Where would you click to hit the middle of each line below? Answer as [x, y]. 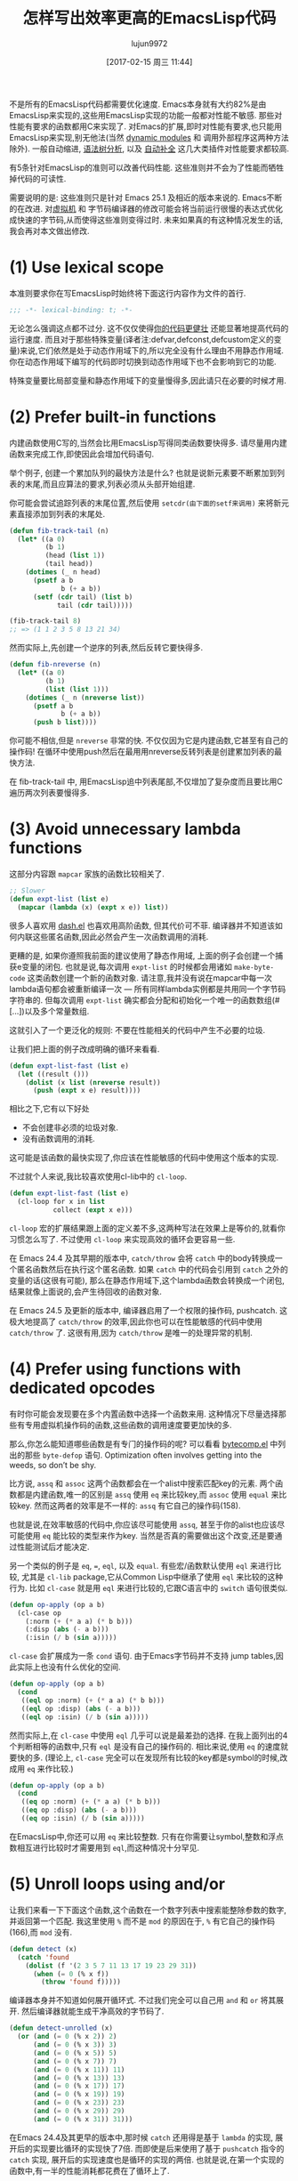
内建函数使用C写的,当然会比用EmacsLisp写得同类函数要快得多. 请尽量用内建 [148, 442]
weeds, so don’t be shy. [52, 1465]
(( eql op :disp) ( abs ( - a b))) [81, 1708]
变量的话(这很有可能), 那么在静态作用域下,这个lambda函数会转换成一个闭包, [147, 1280]
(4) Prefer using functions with [125, 1369]
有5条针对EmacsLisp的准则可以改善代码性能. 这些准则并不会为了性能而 [139, 167]
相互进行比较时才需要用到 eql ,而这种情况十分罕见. [108, 1847]
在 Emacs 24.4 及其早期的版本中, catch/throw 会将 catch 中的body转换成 [142, 1258]
